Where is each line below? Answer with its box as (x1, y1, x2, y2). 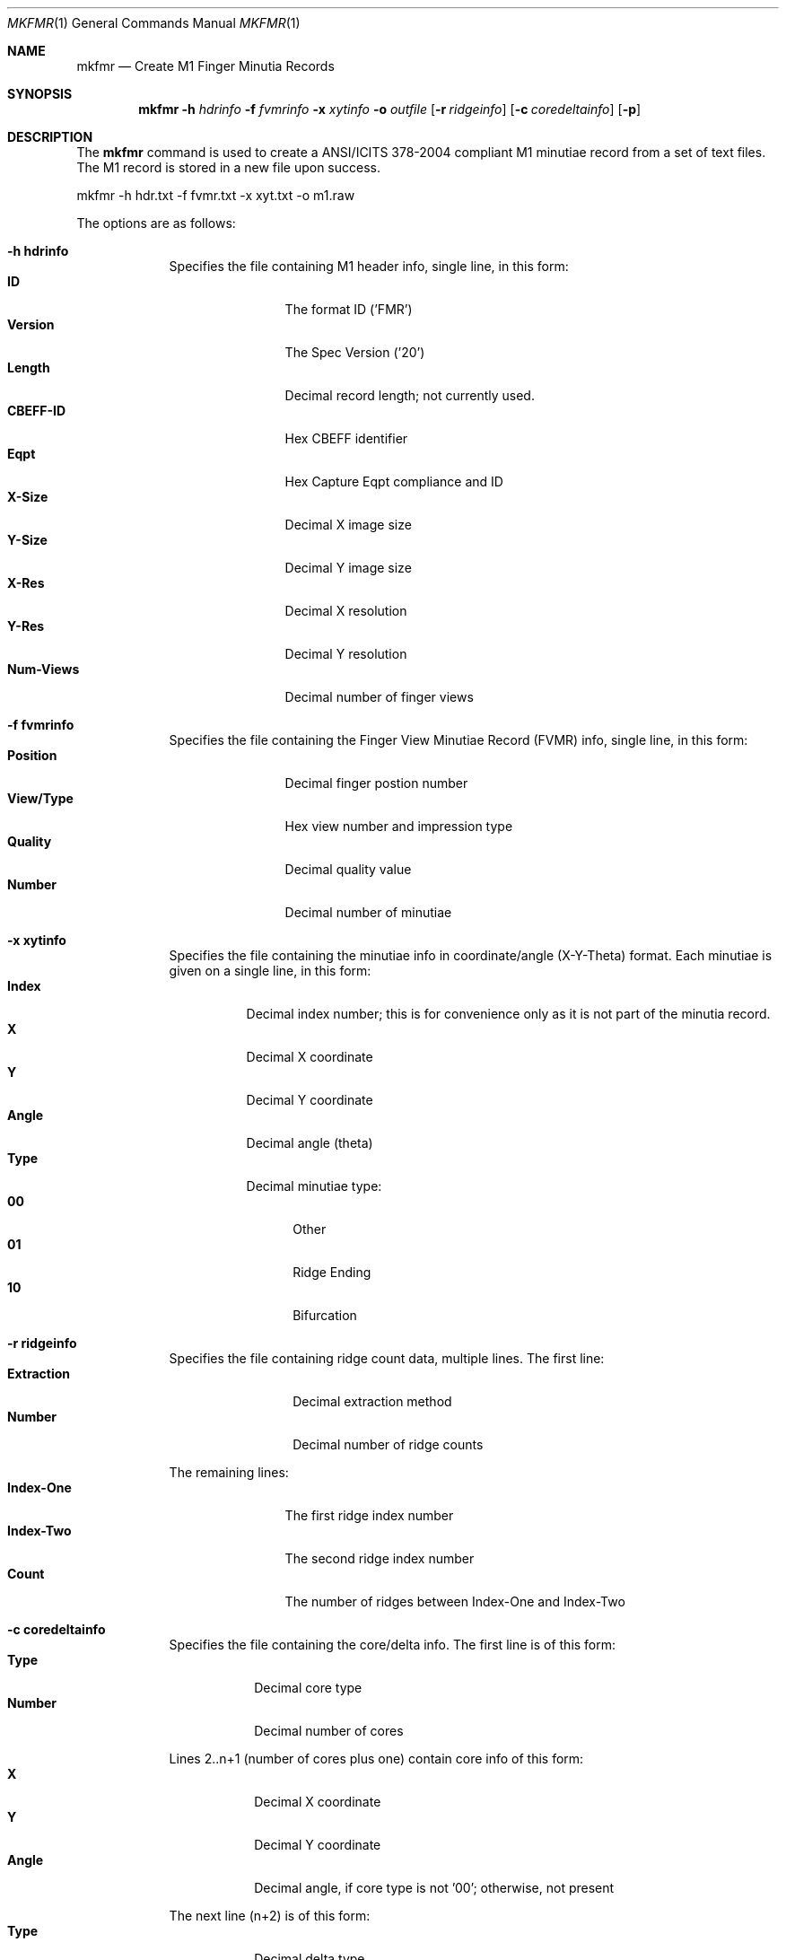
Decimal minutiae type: (246, 1178, 382, 1194)
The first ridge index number (284, 1508, 454, 1523)
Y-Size (7, 532, 48, 547)
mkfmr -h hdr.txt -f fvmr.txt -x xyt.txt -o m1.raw (76, 188, 355, 203)
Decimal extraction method (293, 1394, 452, 1409)
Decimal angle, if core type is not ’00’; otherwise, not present (254, 1880, 615, 1895)
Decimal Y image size (284, 560, 412, 575)
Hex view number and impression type (284, 818, 513, 834)
